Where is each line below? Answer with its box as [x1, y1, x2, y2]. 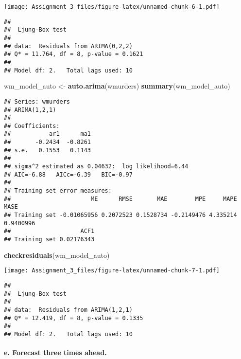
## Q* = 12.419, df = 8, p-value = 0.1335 [4, 314, 143, 322]
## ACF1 [4, 228, 95, 235]
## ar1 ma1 [4, 130, 91, 138]
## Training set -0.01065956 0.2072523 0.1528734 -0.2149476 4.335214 [4, 212, 237, 219]
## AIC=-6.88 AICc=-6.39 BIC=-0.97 [4, 171, 133, 178]
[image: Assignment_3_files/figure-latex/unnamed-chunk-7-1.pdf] [4, 267, 220, 274]
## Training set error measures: [4, 187, 112, 195]
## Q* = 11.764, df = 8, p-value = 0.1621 [4, 51, 143, 58]
